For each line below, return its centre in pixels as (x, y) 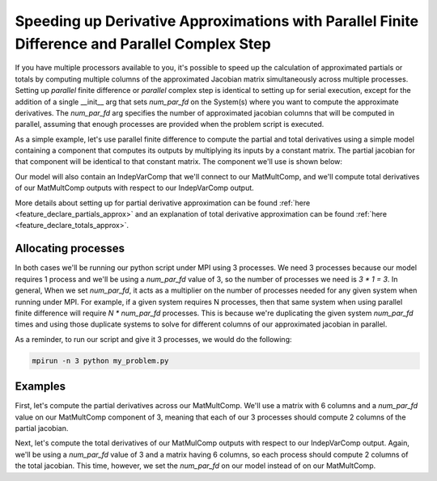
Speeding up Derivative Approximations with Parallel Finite (217, 21)
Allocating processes (70, 249)
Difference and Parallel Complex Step (143, 44)
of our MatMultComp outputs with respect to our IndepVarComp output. (134, 188)
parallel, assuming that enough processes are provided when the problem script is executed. (170, 124)
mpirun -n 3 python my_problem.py (100, 361)
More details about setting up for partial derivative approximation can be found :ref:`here (163, 203)
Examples (40, 387)
